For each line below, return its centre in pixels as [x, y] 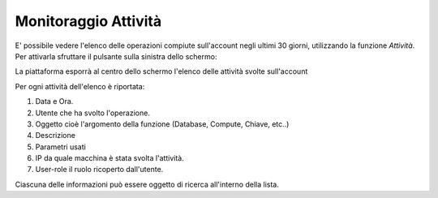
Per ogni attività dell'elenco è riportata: [80, 86]
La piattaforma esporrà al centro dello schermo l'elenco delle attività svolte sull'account [161, 71]
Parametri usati [61, 147]
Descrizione [56, 136]
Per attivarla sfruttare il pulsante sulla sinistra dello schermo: [116, 56]
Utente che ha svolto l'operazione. [92, 113]
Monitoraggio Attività [88, 21]
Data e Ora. [54, 101]
